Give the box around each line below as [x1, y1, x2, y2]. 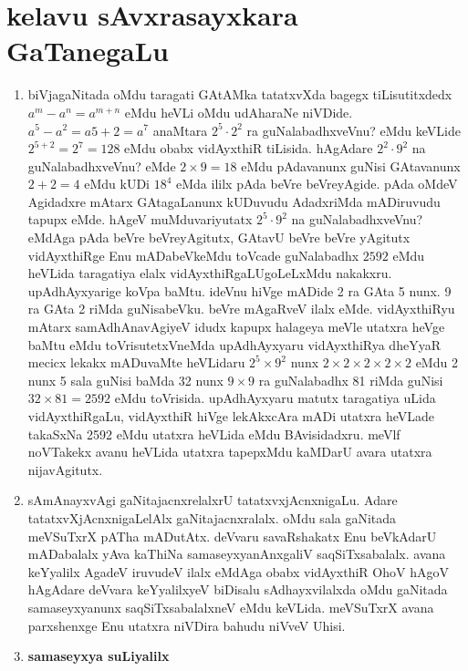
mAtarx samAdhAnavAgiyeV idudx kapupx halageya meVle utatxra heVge [27, 317, 445, 336]
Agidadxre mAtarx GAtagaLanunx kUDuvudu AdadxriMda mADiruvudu [27, 191, 441, 211]
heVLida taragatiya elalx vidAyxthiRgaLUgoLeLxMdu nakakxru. [27, 263, 392, 283]
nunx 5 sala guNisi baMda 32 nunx [27, 370, 224, 389]
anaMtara [152, 120, 208, 139]
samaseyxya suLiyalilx [27, 646, 170, 666]
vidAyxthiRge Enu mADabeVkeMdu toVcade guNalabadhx [27, 245, 359, 264]
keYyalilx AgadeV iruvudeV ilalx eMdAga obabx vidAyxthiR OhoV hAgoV [27, 562, 449, 581]
